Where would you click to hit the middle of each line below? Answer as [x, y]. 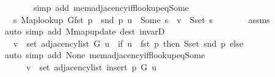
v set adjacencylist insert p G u [91, 66]
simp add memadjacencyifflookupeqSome [111, 7]
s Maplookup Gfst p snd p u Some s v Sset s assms [141, 19]
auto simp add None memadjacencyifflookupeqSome [105, 55]
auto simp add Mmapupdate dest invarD [85, 31]
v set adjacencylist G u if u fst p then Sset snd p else [128, 43]
